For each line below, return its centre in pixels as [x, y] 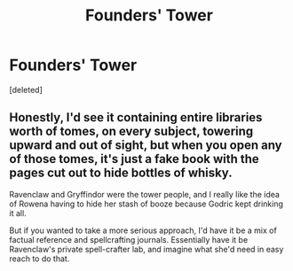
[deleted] [26, 89]
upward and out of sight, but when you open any [146, 146]
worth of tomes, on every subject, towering [131, 132]
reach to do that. [40, 259]
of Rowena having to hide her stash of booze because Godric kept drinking [146, 204]
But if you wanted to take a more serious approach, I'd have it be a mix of [143, 230]
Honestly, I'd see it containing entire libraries [136, 117]
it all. [18, 213]
